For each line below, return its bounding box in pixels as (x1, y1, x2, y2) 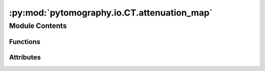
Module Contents (9, 21, 67, 30)
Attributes (9, 53, 41, 61)
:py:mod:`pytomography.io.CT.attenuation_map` (9, 7, 213, 18)
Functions (9, 37, 41, 46)
